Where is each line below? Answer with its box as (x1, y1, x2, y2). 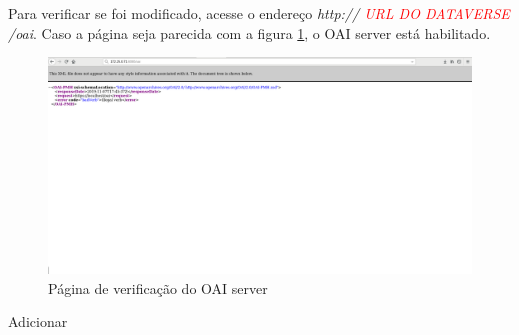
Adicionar (8, 311, 68, 332)
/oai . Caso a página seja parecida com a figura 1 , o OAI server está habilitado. (8, 22, 491, 43)
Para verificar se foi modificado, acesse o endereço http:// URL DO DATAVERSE (8, 3, 510, 23)
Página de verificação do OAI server (48, 277, 268, 298)
